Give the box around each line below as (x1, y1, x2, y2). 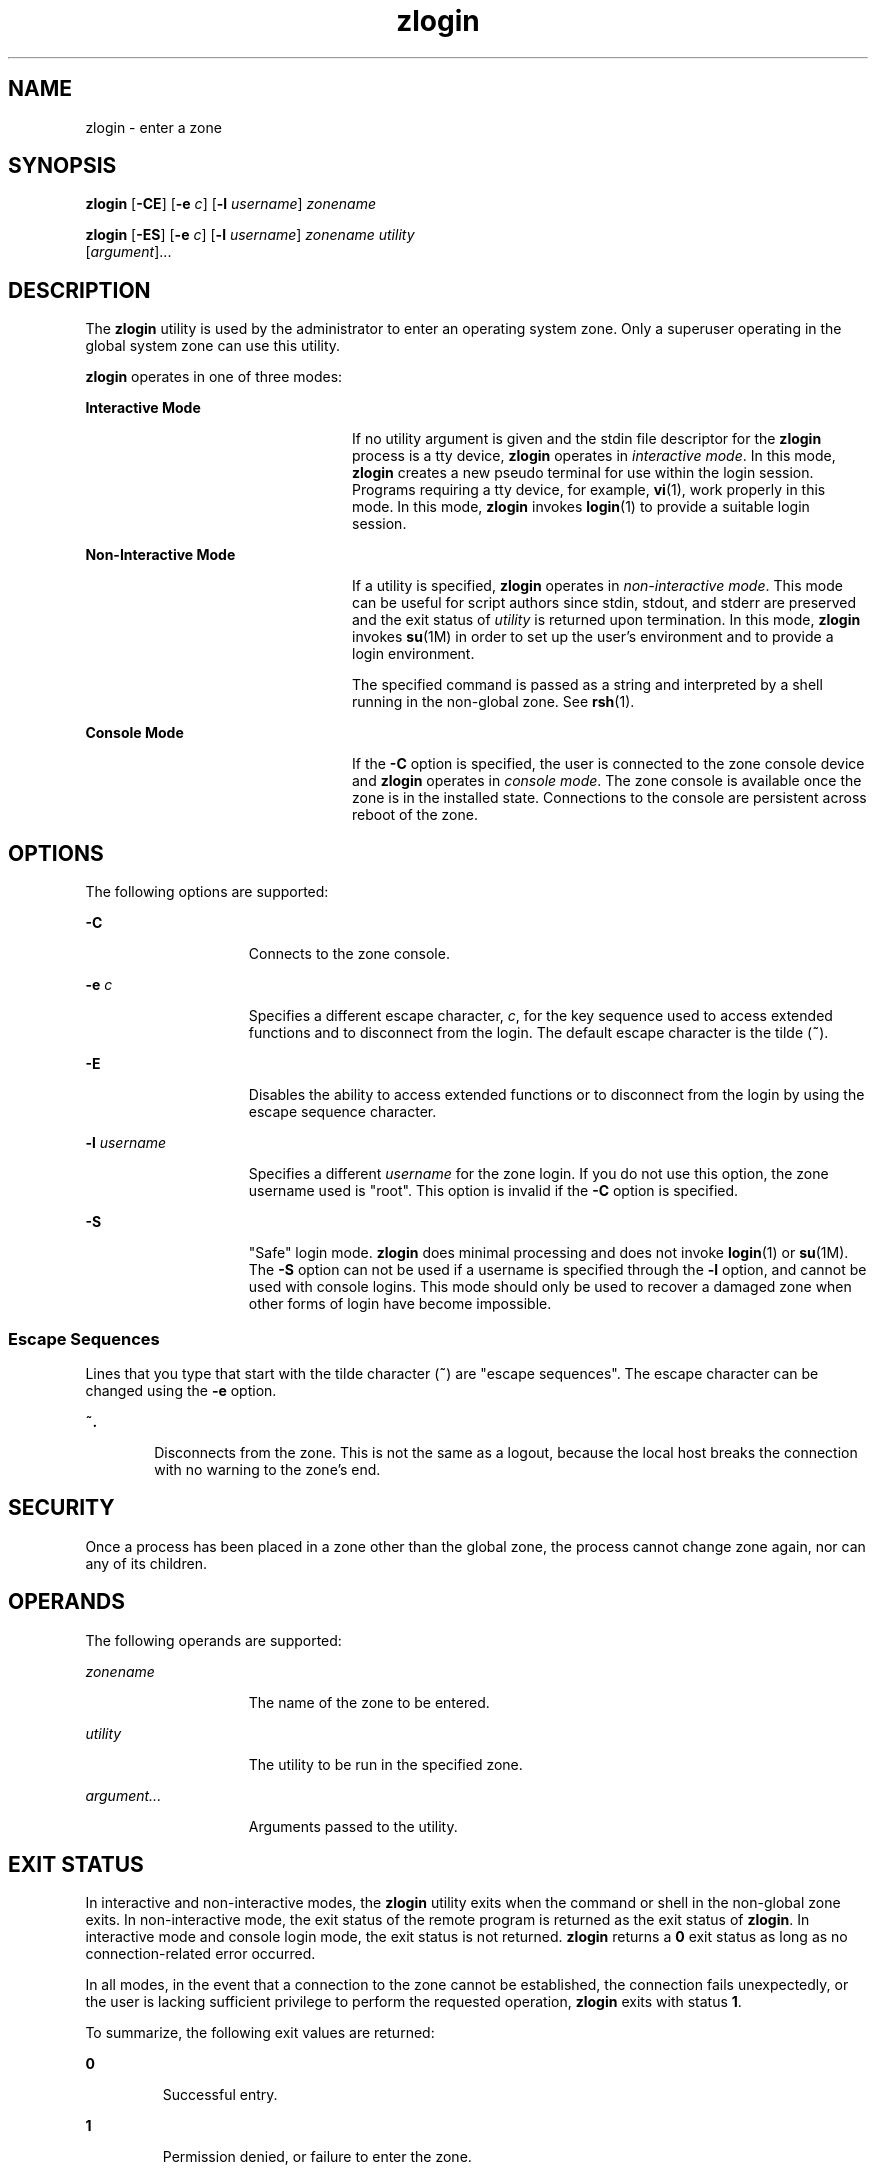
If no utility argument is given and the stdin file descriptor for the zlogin (352, 430, 822, 448)
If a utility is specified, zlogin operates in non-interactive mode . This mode (352, 577, 843, 595)
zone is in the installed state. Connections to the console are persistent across (352, 789, 867, 807)
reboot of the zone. (352, 806, 478, 824)
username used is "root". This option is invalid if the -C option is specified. (248, 1182, 739, 1200)
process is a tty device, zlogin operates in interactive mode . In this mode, (352, 447, 836, 465)
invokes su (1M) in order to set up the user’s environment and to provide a (352, 628, 834, 646)
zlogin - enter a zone (85, 118, 222, 136)
